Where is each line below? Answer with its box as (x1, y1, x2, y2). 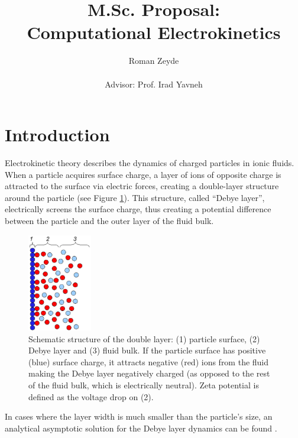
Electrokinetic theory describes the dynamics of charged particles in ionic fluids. (5, 157, 294, 169)
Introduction (5, 122, 110, 147)
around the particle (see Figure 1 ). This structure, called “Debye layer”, (5, 191, 265, 203)
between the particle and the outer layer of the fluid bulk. (5, 215, 214, 226)
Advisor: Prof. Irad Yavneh (105, 77, 203, 90)
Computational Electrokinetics (27, 20, 281, 44)
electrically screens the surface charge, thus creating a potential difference (5, 203, 271, 215)
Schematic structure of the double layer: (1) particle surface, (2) (28, 332, 260, 345)
